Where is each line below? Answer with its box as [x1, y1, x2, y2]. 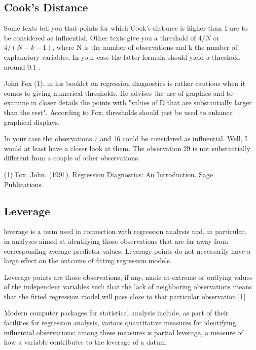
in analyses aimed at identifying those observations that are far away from [4, 235, 228, 246]
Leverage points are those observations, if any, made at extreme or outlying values [4, 272, 253, 282]
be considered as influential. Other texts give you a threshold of [4, 32, 196, 42]
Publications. [4, 179, 43, 189]
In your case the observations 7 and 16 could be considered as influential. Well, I [4, 133, 248, 144]
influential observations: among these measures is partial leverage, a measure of [4, 327, 243, 337]
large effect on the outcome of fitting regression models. [4, 255, 172, 266]
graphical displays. [4, 117, 60, 127]
